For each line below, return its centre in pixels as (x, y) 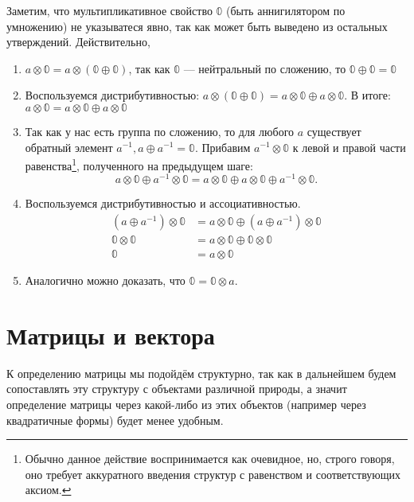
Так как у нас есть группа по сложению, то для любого (160, 131)
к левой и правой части (349, 147)
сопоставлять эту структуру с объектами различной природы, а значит (177, 389)
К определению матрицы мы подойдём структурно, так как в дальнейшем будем (201, 373)
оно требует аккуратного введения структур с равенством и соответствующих (213, 474)
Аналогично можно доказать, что (105, 280)
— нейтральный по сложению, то (265, 68)
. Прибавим (223, 147)
